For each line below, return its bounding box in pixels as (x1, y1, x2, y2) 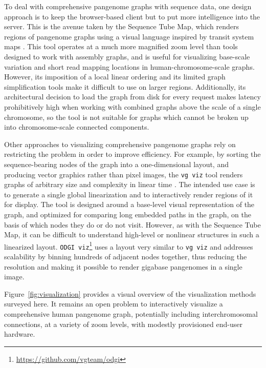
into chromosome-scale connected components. (4, 121, 149, 132)
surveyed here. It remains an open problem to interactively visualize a (4, 298, 223, 309)
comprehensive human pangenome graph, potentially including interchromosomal (4, 309, 258, 319)
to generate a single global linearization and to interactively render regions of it (4, 189, 253, 199)
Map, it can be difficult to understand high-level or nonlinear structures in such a (4, 229, 259, 240)
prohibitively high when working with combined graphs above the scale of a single (4, 101, 261, 112)
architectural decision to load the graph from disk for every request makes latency (4, 91, 261, 102)
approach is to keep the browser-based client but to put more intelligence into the (4, 11, 260, 22)
